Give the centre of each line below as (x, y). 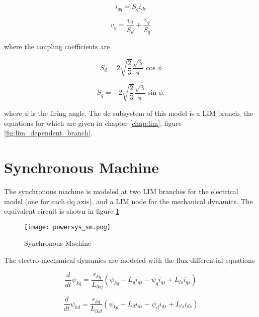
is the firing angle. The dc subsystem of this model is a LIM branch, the (142, 113)
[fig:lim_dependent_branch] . (48, 133)
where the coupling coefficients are (57, 46)
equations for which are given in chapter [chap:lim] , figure (93, 123)
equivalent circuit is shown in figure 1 (62, 211)
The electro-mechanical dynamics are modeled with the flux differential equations (129, 260)
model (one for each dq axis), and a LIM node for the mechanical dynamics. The (128, 201)
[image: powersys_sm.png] (67, 227)
